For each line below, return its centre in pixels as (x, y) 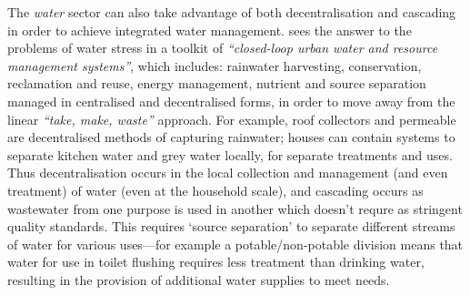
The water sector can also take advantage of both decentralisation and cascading (232, 12)
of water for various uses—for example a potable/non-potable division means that (235, 244)
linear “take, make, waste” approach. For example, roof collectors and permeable (232, 119)
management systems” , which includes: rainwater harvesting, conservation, (215, 65)
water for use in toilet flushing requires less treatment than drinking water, (216, 262)
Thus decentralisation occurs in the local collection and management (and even (228, 173)
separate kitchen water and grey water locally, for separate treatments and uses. (230, 154)
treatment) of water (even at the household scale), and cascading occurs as (215, 190)
